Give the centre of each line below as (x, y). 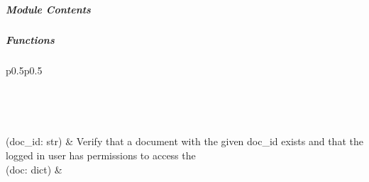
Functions (30, 39)
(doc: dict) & (34, 169)
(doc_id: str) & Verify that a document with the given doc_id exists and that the (184, 141)
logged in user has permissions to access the (101, 155)
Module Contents (48, 9)
